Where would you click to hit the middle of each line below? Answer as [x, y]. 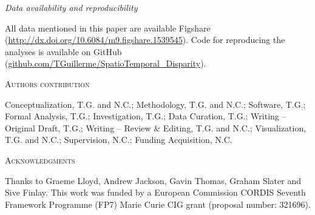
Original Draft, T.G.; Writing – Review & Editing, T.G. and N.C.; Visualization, [156, 127]
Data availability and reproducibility [71, 7]
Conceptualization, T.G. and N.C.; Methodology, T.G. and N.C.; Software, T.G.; [155, 104]
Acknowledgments [40, 160]
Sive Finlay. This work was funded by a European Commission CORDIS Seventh [155, 192]
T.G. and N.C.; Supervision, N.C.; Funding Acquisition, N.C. [119, 140]
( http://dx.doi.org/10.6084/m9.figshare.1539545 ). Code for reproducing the [145, 40]
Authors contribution [47, 83]
